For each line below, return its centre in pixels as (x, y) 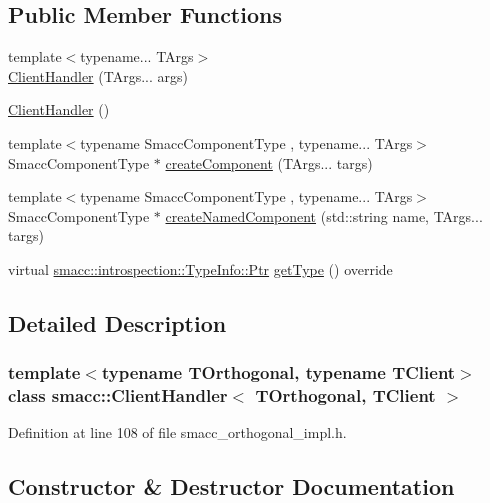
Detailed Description (117, 322)
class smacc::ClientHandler (118, 395)
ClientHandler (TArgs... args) (98, 75)
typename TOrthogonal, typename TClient (278, 372)
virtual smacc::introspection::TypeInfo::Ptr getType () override (200, 268)
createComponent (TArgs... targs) (269, 162)
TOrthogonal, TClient (345, 395)
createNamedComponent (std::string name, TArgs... (324, 215)
